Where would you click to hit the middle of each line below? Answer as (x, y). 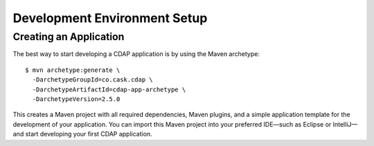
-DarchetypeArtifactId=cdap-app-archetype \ (109, 89)
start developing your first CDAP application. (89, 134)
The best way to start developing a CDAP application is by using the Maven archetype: (136, 54)
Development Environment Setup (110, 18)
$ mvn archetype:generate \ (73, 70)
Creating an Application (69, 37)
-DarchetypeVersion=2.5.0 (76, 99)
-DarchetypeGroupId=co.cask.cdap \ (93, 80)
